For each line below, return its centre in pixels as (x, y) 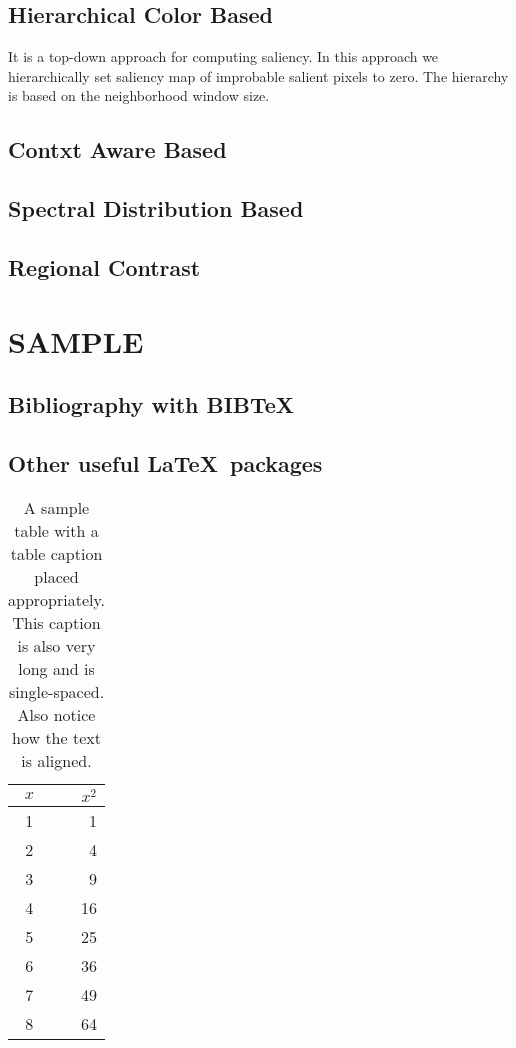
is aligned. (56, 760)
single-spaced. (56, 691)
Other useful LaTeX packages (165, 462)
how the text (56, 737)
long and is (56, 668)
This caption (56, 622)
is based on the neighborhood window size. (139, 95)
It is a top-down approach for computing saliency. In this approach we (223, 56)
